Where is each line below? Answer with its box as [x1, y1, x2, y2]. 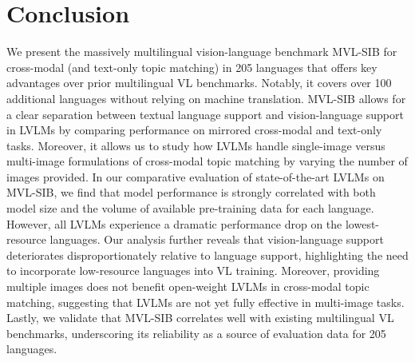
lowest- [345, 215, 380, 232]
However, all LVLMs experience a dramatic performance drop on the [6, 215, 342, 232]
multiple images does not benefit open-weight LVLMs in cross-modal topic [6, 278, 370, 295]
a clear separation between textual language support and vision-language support [6, 105, 404, 122]
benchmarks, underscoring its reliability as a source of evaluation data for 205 [6, 324, 386, 341]
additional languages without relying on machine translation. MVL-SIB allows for [6, 90, 406, 106]
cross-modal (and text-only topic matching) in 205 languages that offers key [6, 58, 377, 75]
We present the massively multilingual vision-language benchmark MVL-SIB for [6, 43, 397, 60]
